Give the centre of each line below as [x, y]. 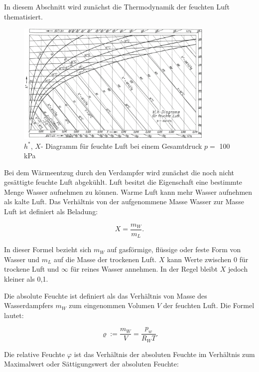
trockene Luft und [32, 269]
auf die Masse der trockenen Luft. [105, 259]
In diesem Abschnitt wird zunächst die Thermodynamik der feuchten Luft [117, 6]
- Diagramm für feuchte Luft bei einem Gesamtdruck [121, 146]
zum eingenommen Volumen [112, 305]
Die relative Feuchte [35, 354]
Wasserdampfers [29, 305]
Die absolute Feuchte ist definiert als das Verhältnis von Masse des [106, 295]
